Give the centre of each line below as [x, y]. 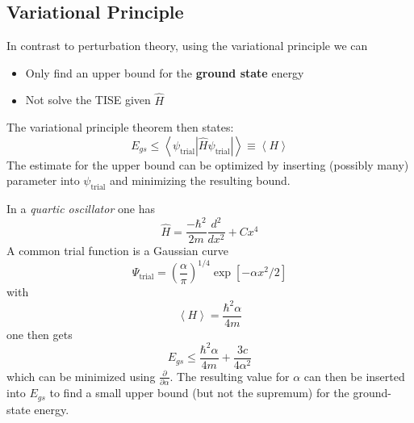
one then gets [40, 334]
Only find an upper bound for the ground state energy [165, 72]
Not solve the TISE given [88, 100]
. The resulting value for [230, 376]
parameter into [43, 180]
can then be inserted [354, 376]
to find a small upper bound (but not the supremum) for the [199, 393]
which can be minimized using [81, 376]
